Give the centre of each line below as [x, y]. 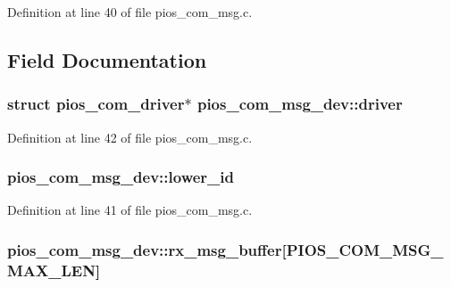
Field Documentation [107, 59]
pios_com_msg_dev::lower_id [121, 177]
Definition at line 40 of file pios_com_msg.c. [130, 12]
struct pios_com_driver [96, 104]
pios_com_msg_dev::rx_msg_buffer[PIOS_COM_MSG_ [225, 249]
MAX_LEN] [54, 270]
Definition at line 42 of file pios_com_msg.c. [130, 137]
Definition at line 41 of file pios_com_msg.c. [130, 210]
